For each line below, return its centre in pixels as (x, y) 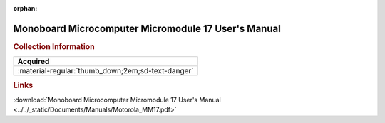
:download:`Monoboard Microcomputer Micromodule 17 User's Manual (117, 100)
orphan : (25, 8)
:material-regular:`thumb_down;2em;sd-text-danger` (106, 71)
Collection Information (54, 46)
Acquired (34, 62)
